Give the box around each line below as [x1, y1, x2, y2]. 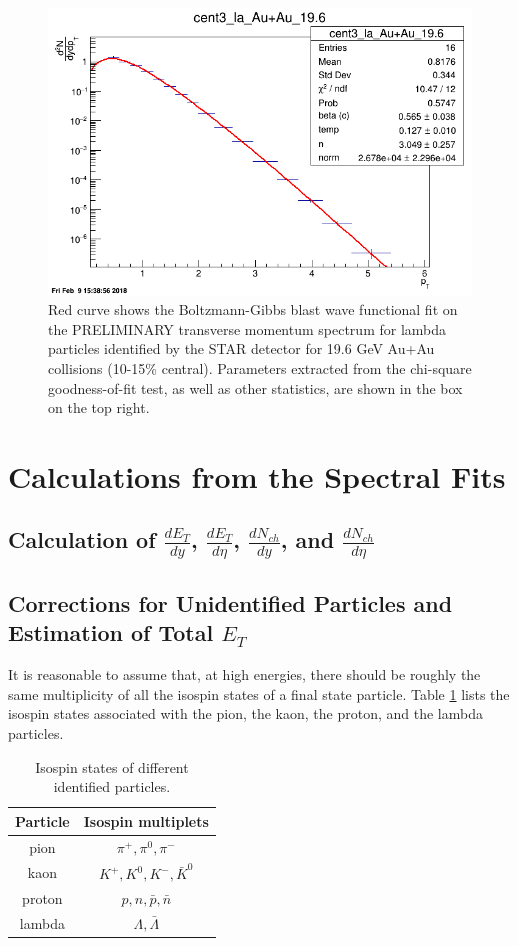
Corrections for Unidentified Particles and [8, 588, 453, 619]
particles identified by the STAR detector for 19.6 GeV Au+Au [48, 338, 435, 359]
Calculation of [8, 524, 156, 555]
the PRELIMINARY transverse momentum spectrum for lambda [48, 318, 447, 339]
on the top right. [48, 397, 150, 418]
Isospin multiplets [83, 810, 209, 831]
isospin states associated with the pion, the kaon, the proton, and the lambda [8, 703, 483, 724]
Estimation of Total [8, 617, 214, 648]
